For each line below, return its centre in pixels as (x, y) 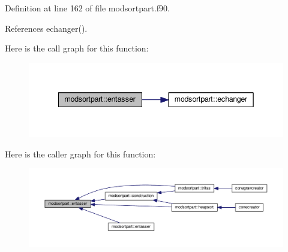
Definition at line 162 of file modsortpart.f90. (87, 8)
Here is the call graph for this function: (77, 48)
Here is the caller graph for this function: (80, 154)
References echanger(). (46, 28)
